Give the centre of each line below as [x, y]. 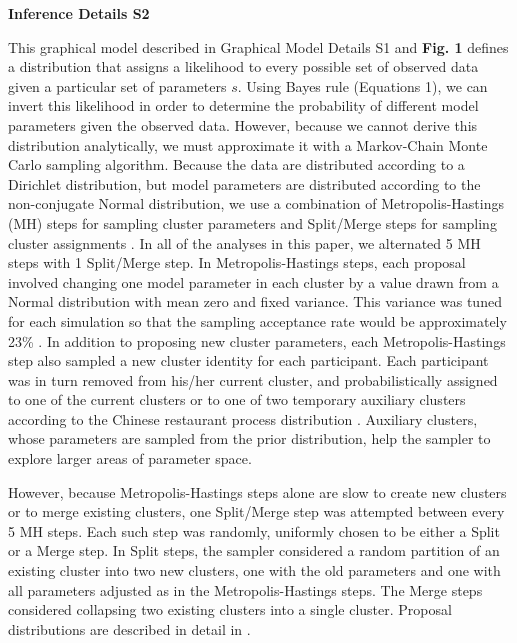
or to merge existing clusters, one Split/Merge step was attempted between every [256, 511]
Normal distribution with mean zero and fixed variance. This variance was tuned [255, 301]
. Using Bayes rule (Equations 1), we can [362, 85]
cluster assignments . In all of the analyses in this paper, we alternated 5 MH [244, 242]
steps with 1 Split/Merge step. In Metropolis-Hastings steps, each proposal [237, 262]
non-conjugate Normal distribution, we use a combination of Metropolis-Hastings [256, 203]
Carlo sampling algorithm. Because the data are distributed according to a [236, 164]
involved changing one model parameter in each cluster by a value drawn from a [253, 281]
